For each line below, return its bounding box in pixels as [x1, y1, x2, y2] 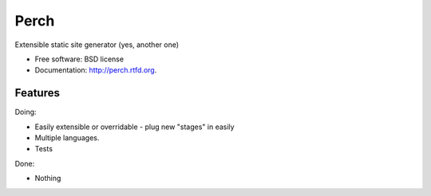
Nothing [34, 174, 61, 183]
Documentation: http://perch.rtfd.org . [34, 65, 157, 75]
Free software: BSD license [34, 54, 124, 64]
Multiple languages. [34, 133, 100, 143]
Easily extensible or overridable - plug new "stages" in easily [34, 122, 235, 131]
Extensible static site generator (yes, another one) [14, 40, 180, 49]
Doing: [14, 108, 37, 117]
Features [14, 86, 60, 100]
